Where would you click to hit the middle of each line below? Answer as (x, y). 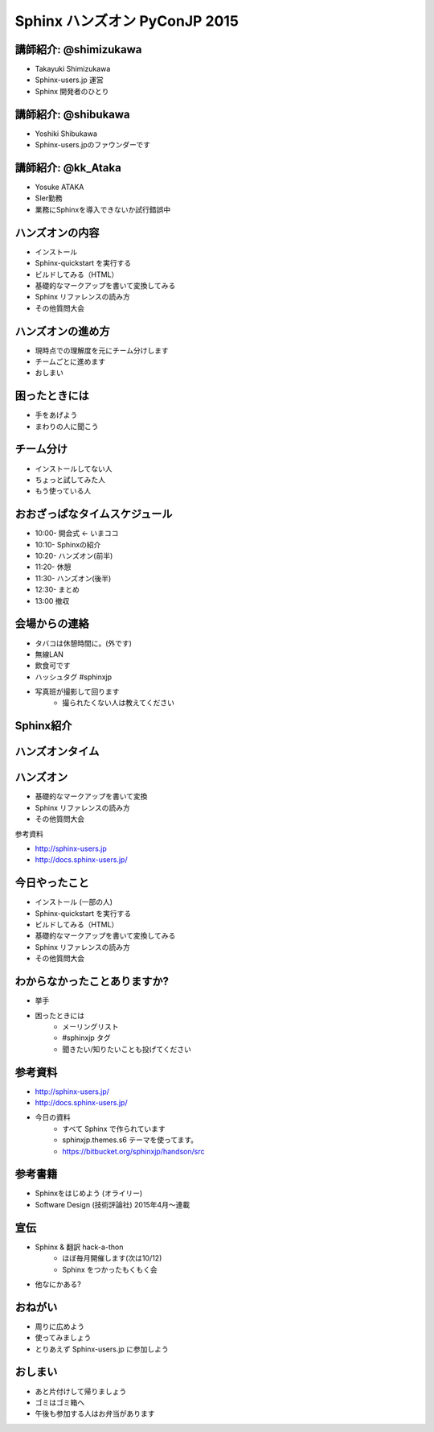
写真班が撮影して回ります (77, 691)
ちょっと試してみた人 (70, 480)
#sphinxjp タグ (87, 1038)
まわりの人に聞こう (67, 426)
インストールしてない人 (74, 468)
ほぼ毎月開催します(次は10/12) (112, 1258)
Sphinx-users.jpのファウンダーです (92, 145)
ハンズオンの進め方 (62, 331)
